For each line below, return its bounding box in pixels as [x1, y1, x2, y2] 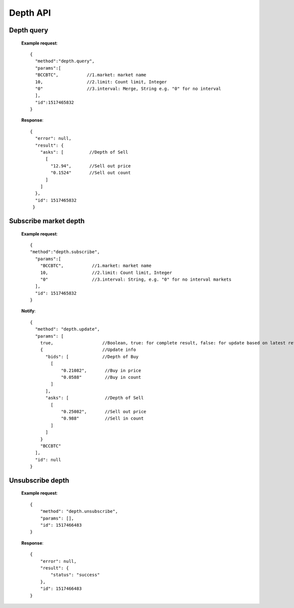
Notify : [21, 308, 36, 314]
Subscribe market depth [9, 216, 85, 225]
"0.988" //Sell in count [61, 416, 144, 422]
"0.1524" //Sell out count [50, 170, 131, 176]
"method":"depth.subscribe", [30, 249, 100, 255]
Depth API [9, 7, 51, 18]
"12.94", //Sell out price [50, 163, 131, 169]
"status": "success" [50, 572, 100, 578]
